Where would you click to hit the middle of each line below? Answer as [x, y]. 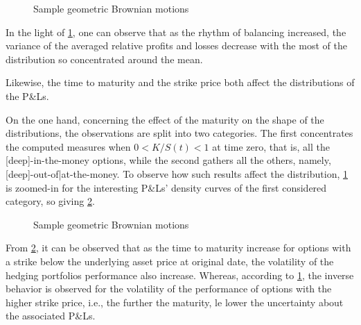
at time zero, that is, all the [271, 146]
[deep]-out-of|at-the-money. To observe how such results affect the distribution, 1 [177, 173]
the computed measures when [68, 146]
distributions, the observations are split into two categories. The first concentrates [179, 133]
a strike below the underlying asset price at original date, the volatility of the [170, 261]
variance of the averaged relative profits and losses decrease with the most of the [176, 45]
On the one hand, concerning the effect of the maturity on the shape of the [165, 119]
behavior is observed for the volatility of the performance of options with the [169, 289]
